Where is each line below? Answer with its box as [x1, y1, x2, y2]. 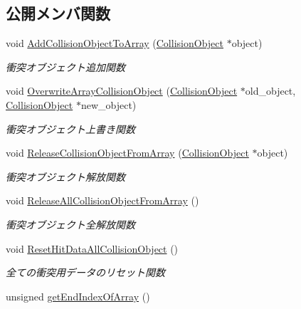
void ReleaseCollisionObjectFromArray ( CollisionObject [6, 145, 249, 160]
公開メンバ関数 [6, 2, 110, 24]
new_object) [80, 97, 137, 112]
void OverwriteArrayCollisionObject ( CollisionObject [6, 83, 238, 98]
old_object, [245, 83, 296, 98]
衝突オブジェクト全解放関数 [6, 216, 135, 231]
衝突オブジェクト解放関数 [6, 169, 125, 184]
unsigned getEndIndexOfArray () [6, 288, 150, 303]
